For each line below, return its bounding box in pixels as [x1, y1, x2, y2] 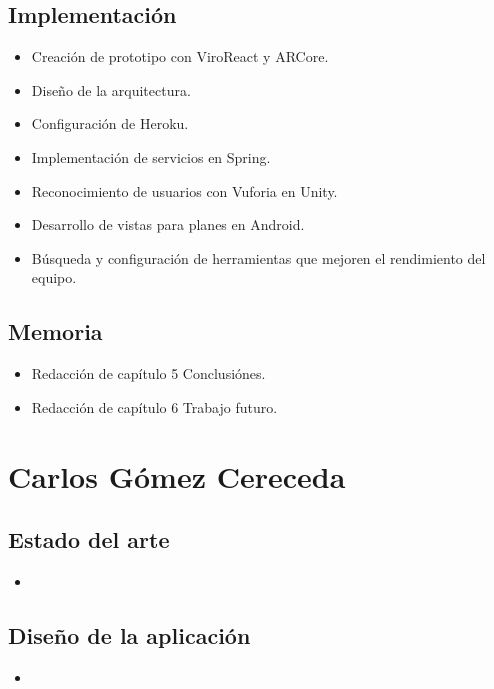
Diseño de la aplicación [8, 619, 251, 650]
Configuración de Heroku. [31, 113, 189, 134]
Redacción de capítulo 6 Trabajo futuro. [31, 396, 278, 417]
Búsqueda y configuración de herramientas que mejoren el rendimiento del [31, 247, 486, 268]
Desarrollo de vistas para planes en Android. [31, 214, 305, 235]
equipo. [31, 267, 77, 288]
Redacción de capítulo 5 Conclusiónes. [31, 363, 266, 384]
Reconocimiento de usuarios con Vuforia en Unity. [31, 180, 338, 201]
